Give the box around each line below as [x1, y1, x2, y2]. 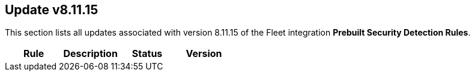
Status [132, 47, 163, 60]
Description [63, 47, 118, 60]
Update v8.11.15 [5, 2, 98, 17]
